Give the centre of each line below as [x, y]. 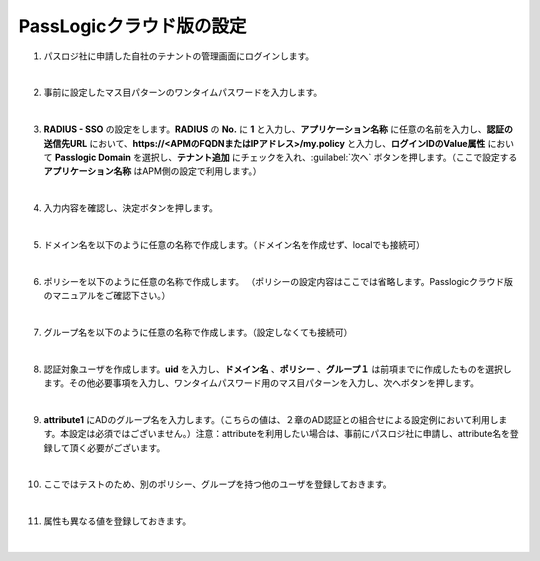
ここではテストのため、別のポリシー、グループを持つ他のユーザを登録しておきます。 [217, 484]
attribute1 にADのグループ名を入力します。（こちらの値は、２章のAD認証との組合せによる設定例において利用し [271, 419]
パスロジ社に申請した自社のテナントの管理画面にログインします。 [179, 56]
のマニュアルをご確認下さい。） [107, 296]
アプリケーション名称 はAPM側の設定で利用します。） [152, 171]
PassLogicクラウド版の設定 [132, 26]
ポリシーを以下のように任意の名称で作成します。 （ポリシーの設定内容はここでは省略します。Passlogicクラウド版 [278, 281]
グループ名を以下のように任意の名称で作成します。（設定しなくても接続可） [198, 332]
